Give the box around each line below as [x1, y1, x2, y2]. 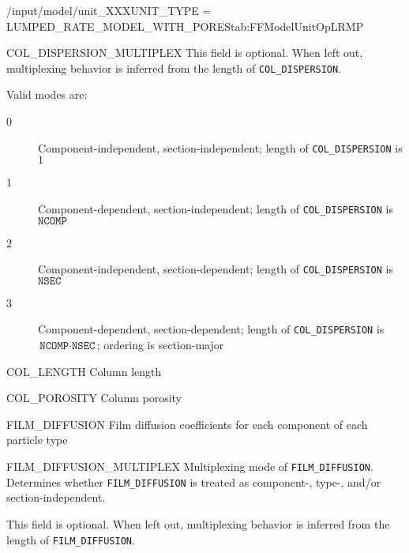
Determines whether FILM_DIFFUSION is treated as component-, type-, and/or [6, 473, 381, 490]
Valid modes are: [6, 86, 88, 103]
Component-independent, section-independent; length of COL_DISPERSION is [38, 139, 403, 156]
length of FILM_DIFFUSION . [6, 531, 135, 547]
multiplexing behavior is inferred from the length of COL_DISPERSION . [6, 59, 342, 76]
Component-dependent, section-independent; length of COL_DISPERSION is [38, 200, 394, 216]
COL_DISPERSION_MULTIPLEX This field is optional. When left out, [6, 44, 363, 61]
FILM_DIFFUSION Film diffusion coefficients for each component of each [6, 416, 368, 432]
